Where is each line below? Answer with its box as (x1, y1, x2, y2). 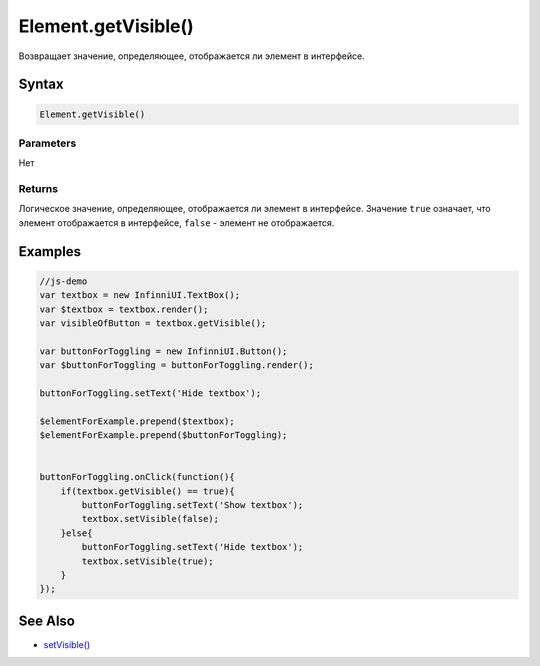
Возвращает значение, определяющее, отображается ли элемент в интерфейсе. (18, 50, 365, 62)
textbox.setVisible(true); (81, 555, 214, 567)
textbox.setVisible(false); (81, 513, 220, 525)
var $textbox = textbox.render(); (39, 303, 209, 315)
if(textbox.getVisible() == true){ (60, 485, 235, 497)
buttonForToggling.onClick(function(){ (39, 471, 235, 483)
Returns (18, 182, 59, 196)
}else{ (60, 527, 93, 539)
